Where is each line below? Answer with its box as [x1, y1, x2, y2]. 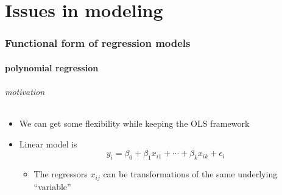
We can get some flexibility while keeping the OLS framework [19, 117, 250, 130]
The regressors [33, 168, 88, 180]
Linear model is [19, 137, 77, 150]
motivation [5, 85, 45, 97]
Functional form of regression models [5, 35, 191, 51]
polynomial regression [5, 61, 99, 74]
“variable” [33, 180, 71, 193]
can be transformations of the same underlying [103, 168, 278, 180]
